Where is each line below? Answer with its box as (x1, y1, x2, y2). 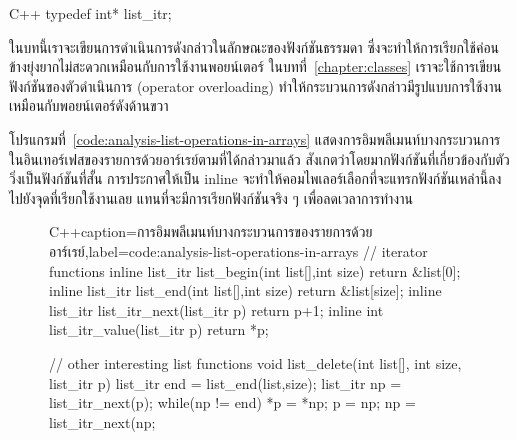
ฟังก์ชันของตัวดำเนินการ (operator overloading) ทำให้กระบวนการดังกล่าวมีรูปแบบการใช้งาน (9, 75, 502, 96)
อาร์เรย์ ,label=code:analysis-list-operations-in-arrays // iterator (49, 240, 428, 261)
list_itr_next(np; (49, 411, 156, 432)
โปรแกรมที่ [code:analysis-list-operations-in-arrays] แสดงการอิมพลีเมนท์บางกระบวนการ (9, 128, 501, 149)
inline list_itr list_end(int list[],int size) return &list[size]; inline (49, 280, 442, 301)
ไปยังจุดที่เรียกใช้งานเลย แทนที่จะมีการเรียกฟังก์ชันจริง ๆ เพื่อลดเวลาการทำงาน (9, 187, 413, 208)
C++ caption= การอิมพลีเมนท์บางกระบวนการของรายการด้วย (49, 221, 373, 242)
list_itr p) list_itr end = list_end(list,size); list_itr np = (49, 372, 402, 393)
